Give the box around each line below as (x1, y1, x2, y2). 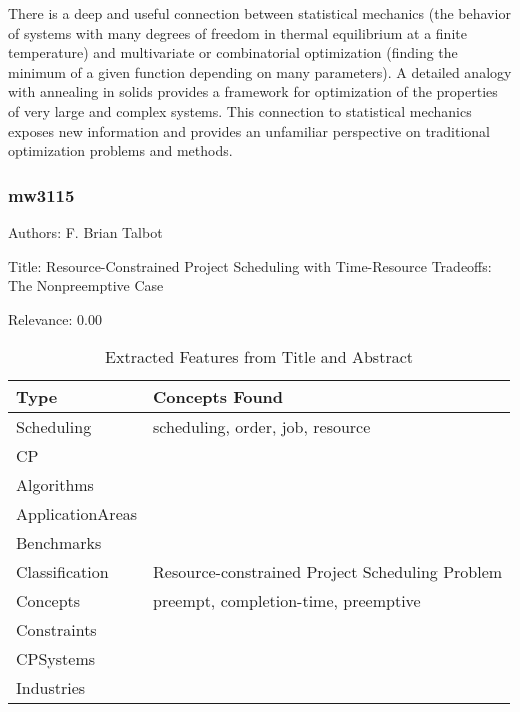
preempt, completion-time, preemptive (153, 589, 421, 613)
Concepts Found (153, 385, 284, 409)
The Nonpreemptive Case (8, 275, 164, 296)
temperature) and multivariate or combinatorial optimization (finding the (8, 42, 458, 63)
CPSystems (16, 647, 96, 671)
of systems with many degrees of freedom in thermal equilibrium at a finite (8, 22, 467, 43)
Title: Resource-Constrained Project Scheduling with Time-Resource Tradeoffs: (8, 255, 492, 276)
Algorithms (16, 473, 94, 497)
